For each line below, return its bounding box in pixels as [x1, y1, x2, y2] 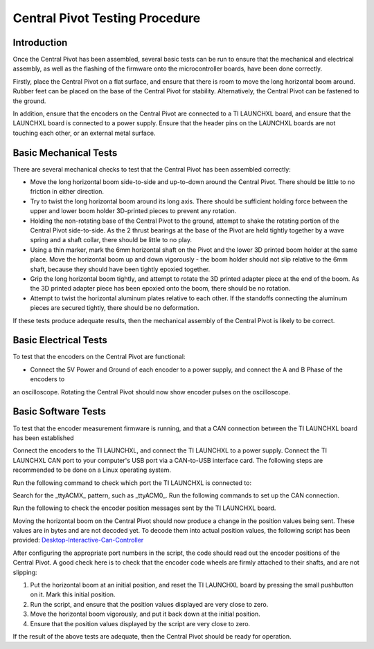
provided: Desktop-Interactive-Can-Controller [12, 536, 144, 545]
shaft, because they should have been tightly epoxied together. [30, 265, 211, 273]
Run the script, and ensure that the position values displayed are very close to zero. [30, 600, 269, 608]
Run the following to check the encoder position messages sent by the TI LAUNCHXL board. [12, 504, 276, 512]
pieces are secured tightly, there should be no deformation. [30, 304, 200, 312]
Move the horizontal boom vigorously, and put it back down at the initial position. [30, 610, 260, 619]
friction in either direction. [30, 188, 104, 196]
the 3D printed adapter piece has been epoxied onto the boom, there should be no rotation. [30, 284, 291, 293]
